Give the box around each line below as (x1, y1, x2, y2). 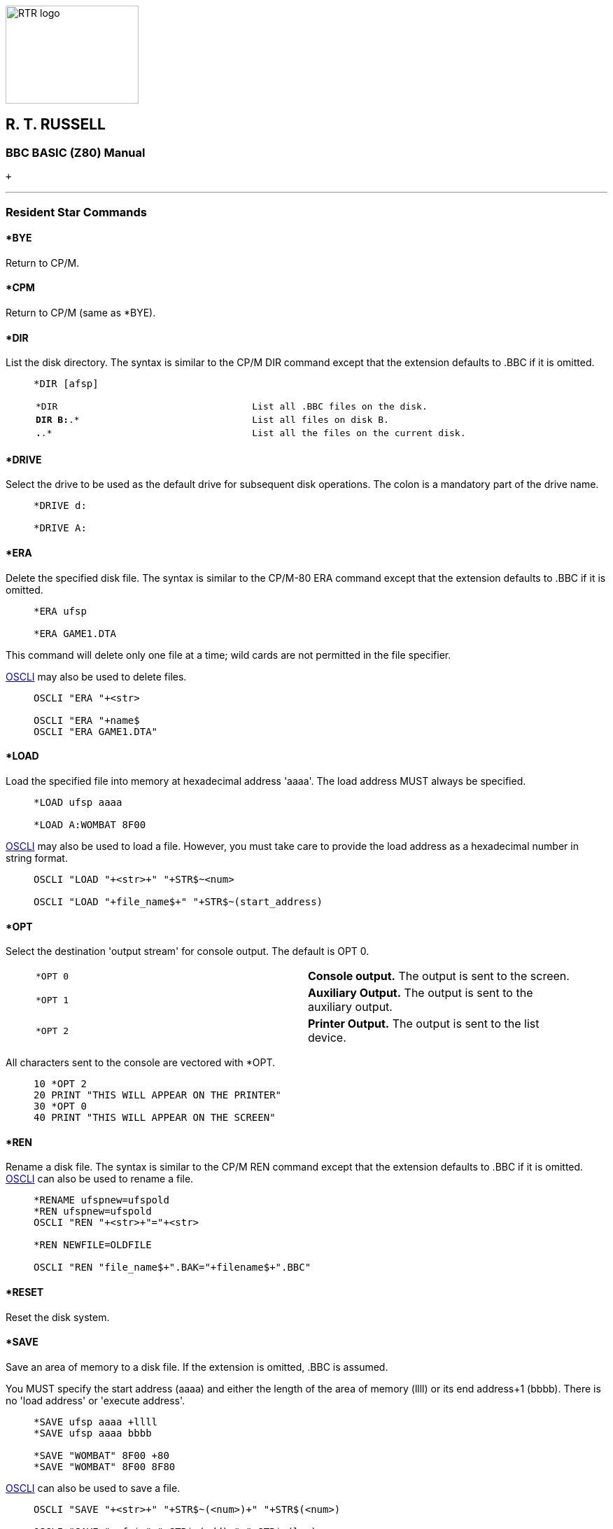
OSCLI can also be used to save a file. (6, 1481, 181, 1494)
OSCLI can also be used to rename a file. (6, 1173, 194, 1185)
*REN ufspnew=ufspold (34, 1206, 152, 1217)
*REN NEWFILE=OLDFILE (34, 1239, 152, 1251)
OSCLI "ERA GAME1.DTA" (34, 725, 158, 737)
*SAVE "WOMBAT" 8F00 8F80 (34, 1460, 176, 1472)
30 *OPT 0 (34, 1101, 87, 1112)
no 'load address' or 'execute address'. (6, 1394, 185, 1406)
